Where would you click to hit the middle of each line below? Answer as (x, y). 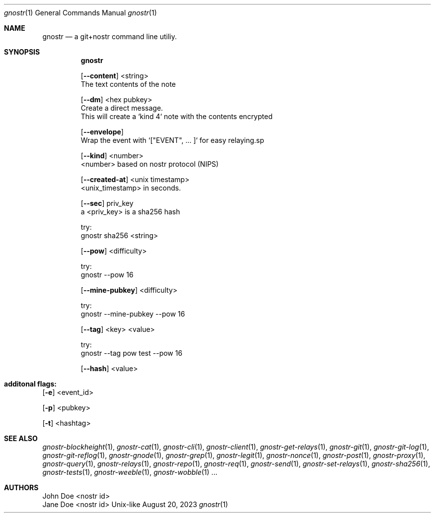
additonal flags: (30, 384)
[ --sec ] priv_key (107, 203)
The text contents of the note (128, 84)
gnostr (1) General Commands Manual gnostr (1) (80, 13)
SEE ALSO (21, 438)
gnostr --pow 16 (107, 275)
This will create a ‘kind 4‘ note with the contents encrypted (177, 116)
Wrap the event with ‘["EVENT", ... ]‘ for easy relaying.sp (172, 140)
